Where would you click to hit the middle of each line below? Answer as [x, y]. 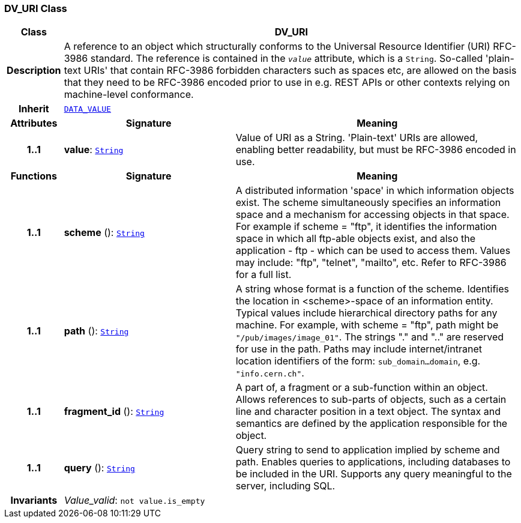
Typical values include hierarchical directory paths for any [366, 313]
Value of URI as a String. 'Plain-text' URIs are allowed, [357, 138]
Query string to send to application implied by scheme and [368, 450]
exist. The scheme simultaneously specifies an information [368, 203]
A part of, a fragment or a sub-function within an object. [362, 388]
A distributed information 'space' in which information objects [375, 191]
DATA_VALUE [87, 109]
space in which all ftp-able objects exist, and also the [356, 239]
